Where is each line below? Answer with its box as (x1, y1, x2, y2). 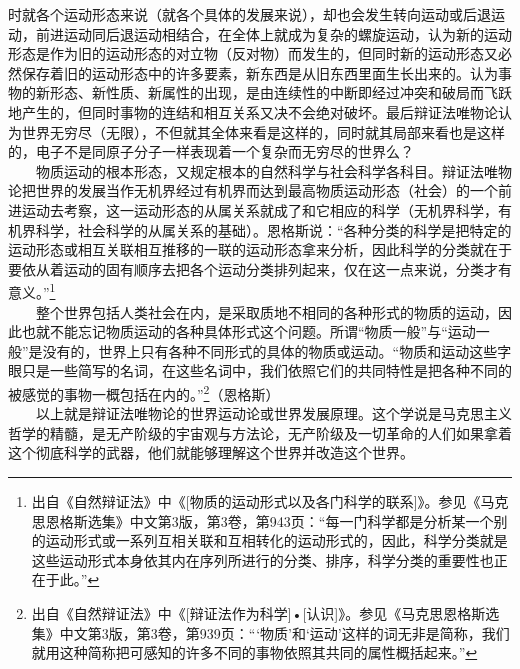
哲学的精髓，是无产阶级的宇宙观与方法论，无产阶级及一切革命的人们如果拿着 (8, 422, 512, 443)
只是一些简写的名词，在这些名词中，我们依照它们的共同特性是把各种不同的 (21, 360, 512, 381)
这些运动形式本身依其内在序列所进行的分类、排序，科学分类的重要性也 (31, 549, 494, 570)
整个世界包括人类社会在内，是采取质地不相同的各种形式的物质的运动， (35, 301, 498, 322)
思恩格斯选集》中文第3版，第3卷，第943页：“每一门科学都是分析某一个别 (31, 510, 508, 531)
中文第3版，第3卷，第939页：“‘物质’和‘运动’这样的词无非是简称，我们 (59, 622, 510, 643)
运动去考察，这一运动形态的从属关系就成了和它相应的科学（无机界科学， (21, 199, 498, 220)
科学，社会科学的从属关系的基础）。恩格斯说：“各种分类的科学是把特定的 (35, 219, 512, 240)
